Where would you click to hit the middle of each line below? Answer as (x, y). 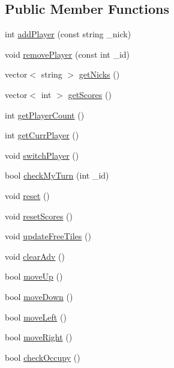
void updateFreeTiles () (48, 236)
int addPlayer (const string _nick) (68, 34)
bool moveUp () (34, 276)
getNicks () (99, 74)
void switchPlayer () (42, 155)
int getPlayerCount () (45, 115)
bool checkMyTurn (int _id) (57, 175)
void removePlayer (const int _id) (67, 54)
